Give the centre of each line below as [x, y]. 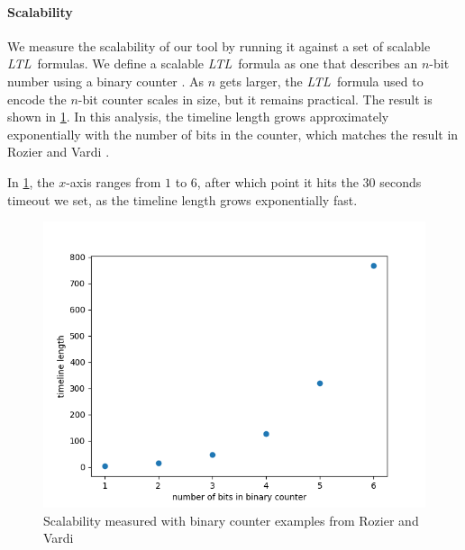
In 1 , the [31, 181]
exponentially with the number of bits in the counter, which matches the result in [233, 134]
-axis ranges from [114, 181]
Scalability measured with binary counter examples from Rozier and [231, 520]
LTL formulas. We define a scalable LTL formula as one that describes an [213, 63]
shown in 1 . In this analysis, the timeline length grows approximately [198, 117]
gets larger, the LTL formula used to [321, 81]
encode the [37, 99]
